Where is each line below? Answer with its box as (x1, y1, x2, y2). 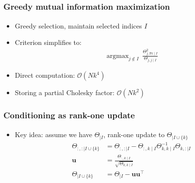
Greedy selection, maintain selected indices (15, 21, 142, 31)
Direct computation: (15, 70, 75, 80)
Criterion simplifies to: (15, 37, 81, 47)
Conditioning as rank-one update (3, 109, 135, 121)
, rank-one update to (103, 129, 165, 140)
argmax (106, 52, 129, 59)
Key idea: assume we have (15, 129, 92, 140)
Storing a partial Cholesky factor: (15, 87, 114, 97)
